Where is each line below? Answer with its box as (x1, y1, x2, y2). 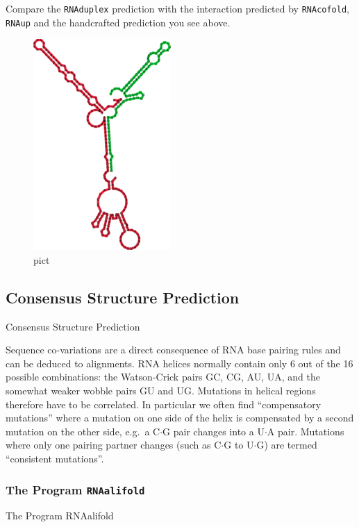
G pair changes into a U (162, 424, 265, 438)
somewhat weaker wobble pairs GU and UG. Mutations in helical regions (6, 383, 316, 398)
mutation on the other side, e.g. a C (6, 424, 160, 438)
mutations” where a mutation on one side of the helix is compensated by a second (6, 410, 354, 425)
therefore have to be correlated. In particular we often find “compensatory (6, 396, 322, 411)
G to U (224, 437, 254, 452)
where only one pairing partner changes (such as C (6, 437, 222, 452)
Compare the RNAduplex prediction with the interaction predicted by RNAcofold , (6, 1, 350, 15)
